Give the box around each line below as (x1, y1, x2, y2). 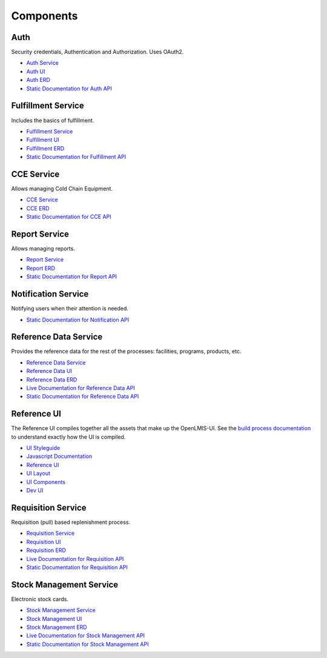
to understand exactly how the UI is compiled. (11, 433, 126, 440)
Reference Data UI (26, 368, 73, 375)
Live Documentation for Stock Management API (26, 632, 145, 639)
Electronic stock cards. (11, 595, 69, 603)
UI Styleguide (26, 445, 61, 452)
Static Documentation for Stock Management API (26, 640, 149, 648)
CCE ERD (26, 204, 50, 212)
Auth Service (26, 59, 59, 67)
